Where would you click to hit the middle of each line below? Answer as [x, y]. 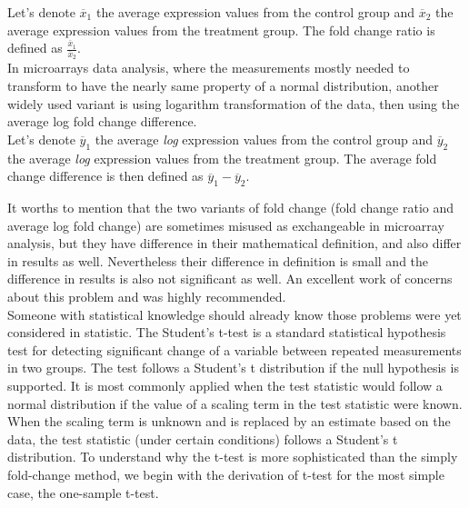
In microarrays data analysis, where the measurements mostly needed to [209, 68]
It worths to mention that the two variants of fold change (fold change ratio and [231, 208]
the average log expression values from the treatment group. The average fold [222, 158]
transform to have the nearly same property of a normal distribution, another [223, 86]
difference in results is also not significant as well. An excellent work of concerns [230, 279]
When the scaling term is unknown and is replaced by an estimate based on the [229, 421]
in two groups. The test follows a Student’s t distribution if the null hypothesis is [233, 368]
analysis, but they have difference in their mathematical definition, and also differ [234, 243]
